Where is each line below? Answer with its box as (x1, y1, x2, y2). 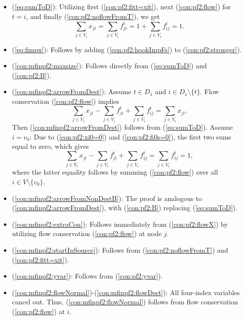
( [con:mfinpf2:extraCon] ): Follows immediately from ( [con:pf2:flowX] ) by (12, 219, 228, 229)
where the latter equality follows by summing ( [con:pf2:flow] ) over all (12, 167, 218, 177)
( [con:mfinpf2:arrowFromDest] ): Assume (12, 86, 132, 97)
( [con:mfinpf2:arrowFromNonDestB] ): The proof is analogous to (12, 193, 202, 203)
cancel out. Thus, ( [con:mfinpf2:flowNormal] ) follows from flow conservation (12, 297, 238, 307)
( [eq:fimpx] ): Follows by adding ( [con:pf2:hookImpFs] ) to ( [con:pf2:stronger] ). (12, 44, 242, 54)
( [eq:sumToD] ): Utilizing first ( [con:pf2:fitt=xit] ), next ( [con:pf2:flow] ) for (12, 1, 231, 11)
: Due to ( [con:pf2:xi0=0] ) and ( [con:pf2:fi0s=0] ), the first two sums (29, 131, 231, 141)
